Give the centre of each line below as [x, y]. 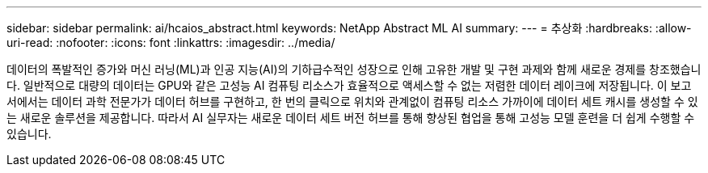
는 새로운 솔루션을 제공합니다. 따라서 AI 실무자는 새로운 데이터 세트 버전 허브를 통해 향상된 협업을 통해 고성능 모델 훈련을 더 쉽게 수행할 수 [351, 118]
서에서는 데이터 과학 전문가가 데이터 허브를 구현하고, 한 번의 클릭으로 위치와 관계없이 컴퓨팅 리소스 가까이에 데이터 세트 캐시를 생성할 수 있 [352, 101]
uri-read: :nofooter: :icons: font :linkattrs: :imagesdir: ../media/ [171, 42]
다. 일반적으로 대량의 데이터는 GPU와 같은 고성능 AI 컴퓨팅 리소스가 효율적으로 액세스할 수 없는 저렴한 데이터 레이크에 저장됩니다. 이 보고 [349, 85]
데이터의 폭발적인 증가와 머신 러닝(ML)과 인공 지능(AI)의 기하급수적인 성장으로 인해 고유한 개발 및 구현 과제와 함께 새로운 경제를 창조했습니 [354, 69]
